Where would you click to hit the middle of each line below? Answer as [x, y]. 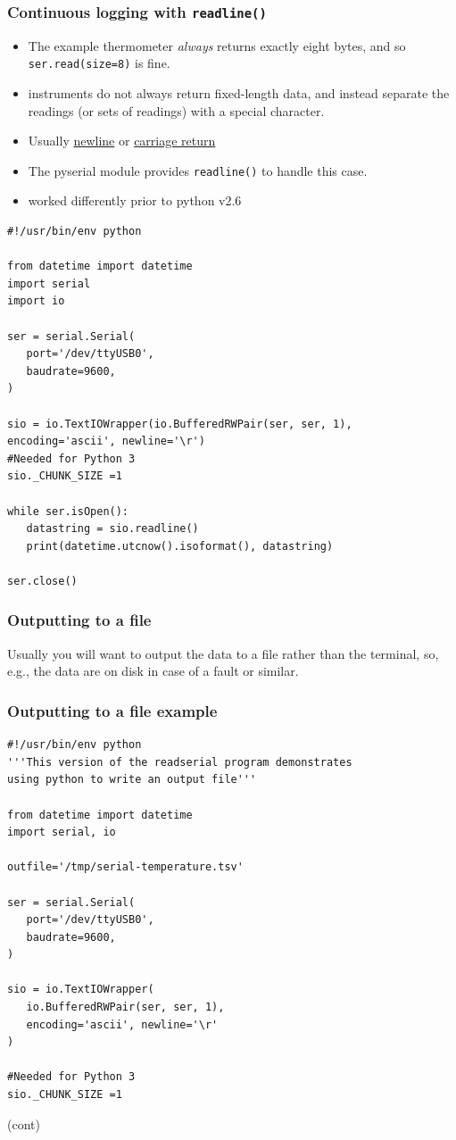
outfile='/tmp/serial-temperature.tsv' [125, 867]
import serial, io [62, 832]
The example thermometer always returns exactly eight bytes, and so [217, 45]
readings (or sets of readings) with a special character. [176, 110]
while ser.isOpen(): [68, 511]
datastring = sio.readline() [112, 529]
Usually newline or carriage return [122, 141]
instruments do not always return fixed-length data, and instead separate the [239, 93]
